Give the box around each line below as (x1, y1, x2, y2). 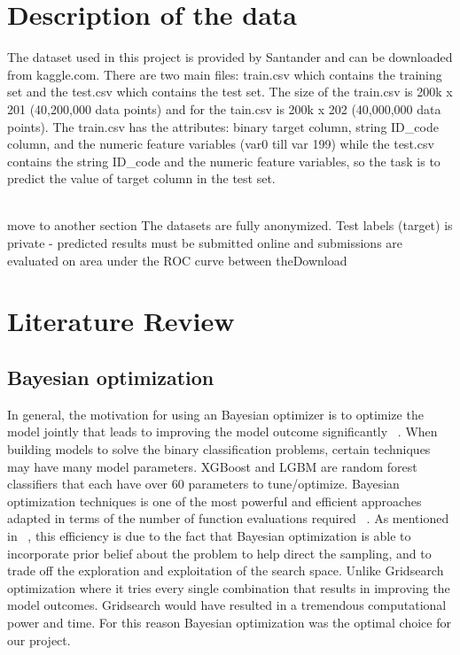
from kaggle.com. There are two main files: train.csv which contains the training (7, 65, 442, 83)
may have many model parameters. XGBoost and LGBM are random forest (7, 457, 417, 475)
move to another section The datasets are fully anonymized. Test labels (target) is (7, 216, 453, 235)
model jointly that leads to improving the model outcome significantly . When (7, 422, 438, 441)
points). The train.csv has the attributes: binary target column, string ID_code (7, 117, 439, 135)
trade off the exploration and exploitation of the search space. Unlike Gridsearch (7, 561, 444, 580)
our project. (7, 630, 71, 649)
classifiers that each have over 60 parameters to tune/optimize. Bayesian (7, 474, 400, 493)
